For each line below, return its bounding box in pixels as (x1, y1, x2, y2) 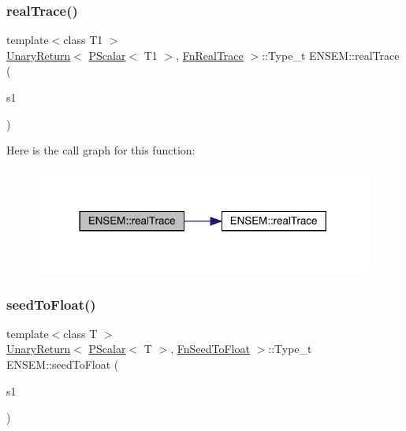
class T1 (63, 32, 103, 48)
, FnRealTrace (176, 46, 244, 63)
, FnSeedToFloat (170, 340, 250, 357)
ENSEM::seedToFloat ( (6, 356, 119, 373)
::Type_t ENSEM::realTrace (262, 46, 400, 63)
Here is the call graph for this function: (6, 142, 196, 158)
